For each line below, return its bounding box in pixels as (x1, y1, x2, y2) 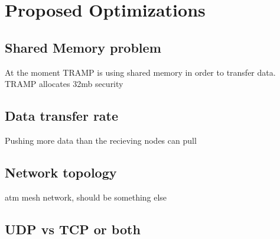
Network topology (5, 163, 117, 181)
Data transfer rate (5, 106, 119, 125)
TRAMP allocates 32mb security (5, 77, 123, 90)
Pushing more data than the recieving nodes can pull (5, 134, 197, 146)
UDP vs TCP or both (5, 219, 141, 238)
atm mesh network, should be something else (5, 190, 167, 203)
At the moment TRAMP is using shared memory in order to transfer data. (5, 66, 276, 78)
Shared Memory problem (5, 38, 161, 56)
